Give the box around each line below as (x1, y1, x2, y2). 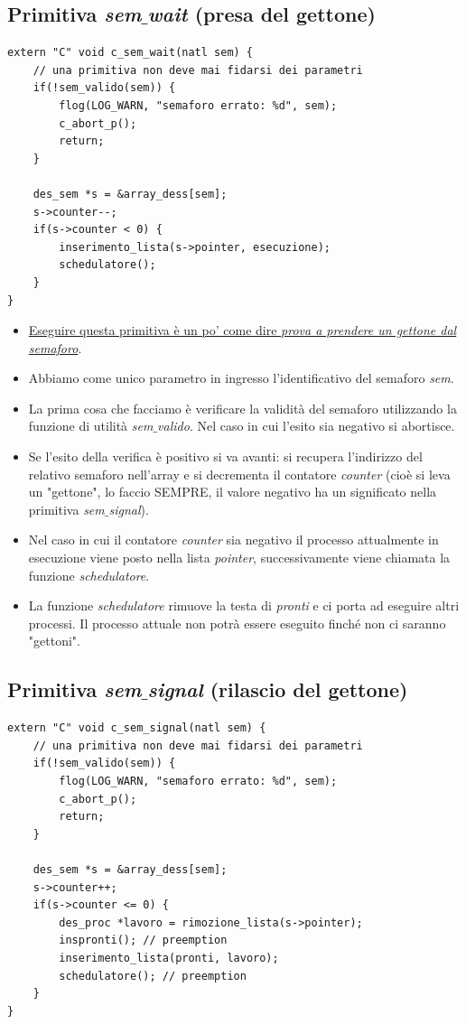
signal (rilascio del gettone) (147, 675, 408, 703)
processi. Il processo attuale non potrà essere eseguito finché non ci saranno (28, 613, 446, 632)
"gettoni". (28, 631, 80, 650)
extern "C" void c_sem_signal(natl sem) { (7, 721, 266, 735)
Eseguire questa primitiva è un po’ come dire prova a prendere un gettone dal (28, 321, 457, 340)
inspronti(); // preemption (59, 934, 228, 947)
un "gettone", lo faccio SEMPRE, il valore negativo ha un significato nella (28, 482, 437, 501)
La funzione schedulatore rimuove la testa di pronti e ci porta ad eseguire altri (28, 596, 460, 615)
